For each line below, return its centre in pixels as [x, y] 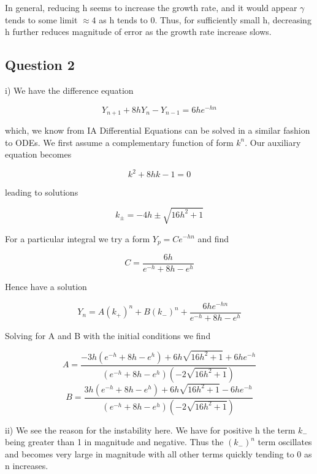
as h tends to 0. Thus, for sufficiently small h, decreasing [205, 19]
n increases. [27, 466]
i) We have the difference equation [69, 90]
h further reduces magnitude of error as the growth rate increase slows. [138, 32]
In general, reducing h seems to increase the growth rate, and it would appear [151, 7]
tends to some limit [41, 19]
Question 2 [40, 65]
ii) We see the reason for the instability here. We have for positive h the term [150, 430]
